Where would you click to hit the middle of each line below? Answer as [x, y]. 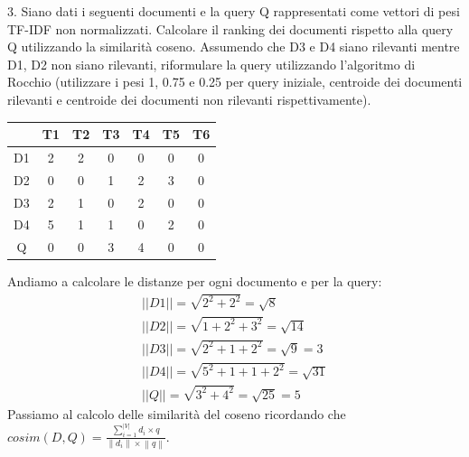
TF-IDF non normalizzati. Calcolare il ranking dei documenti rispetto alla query [230, 28]
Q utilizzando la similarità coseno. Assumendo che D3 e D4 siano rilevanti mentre [234, 47]
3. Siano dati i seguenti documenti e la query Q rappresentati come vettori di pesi [234, 11]
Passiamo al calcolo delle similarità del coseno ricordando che [177, 413]
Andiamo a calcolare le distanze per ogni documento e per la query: [195, 281]
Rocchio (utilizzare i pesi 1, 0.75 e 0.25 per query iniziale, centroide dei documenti [235, 82]
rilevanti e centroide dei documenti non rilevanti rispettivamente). [189, 99]
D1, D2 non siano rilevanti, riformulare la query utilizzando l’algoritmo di [211, 64]
